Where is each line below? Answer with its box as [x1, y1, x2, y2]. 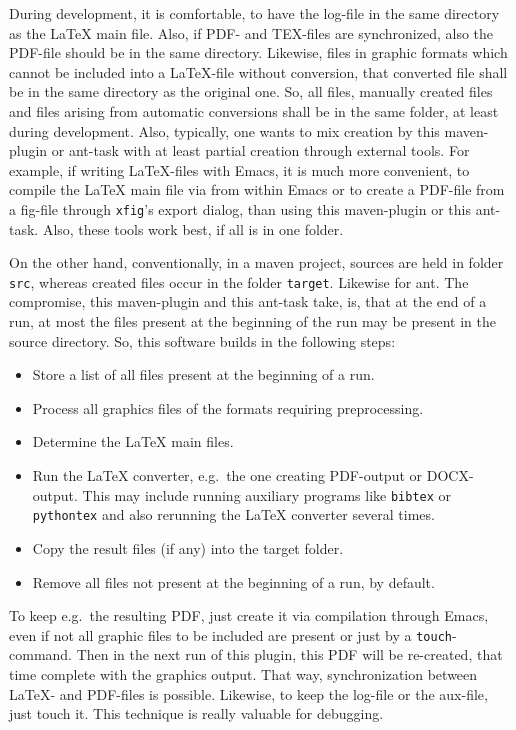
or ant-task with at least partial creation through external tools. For [51, 140, 470, 161]
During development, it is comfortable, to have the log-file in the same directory [9, 3, 500, 23]
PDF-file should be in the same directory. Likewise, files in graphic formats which [9, 42, 508, 63]
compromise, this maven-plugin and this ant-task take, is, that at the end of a [9, 291, 487, 312]
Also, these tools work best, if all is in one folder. [42, 218, 344, 239]
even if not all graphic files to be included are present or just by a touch [9, 624, 452, 645]
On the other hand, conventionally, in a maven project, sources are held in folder [9, 252, 504, 273]
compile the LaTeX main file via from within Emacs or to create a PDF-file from [9, 179, 505, 200]
